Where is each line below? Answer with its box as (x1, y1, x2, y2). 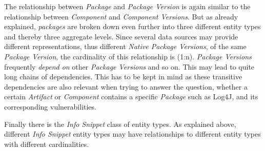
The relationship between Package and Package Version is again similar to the (4, 1, 251, 11)
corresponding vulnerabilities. (4, 101, 96, 112)
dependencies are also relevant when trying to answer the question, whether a (4, 81, 248, 92)
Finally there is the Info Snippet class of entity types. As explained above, (4, 118, 236, 129)
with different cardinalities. (4, 138, 89, 149)
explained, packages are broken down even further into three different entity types (4, 21, 261, 32)
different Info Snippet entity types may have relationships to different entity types (4, 128, 261, 139)
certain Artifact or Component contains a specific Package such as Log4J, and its (4, 91, 258, 102)
